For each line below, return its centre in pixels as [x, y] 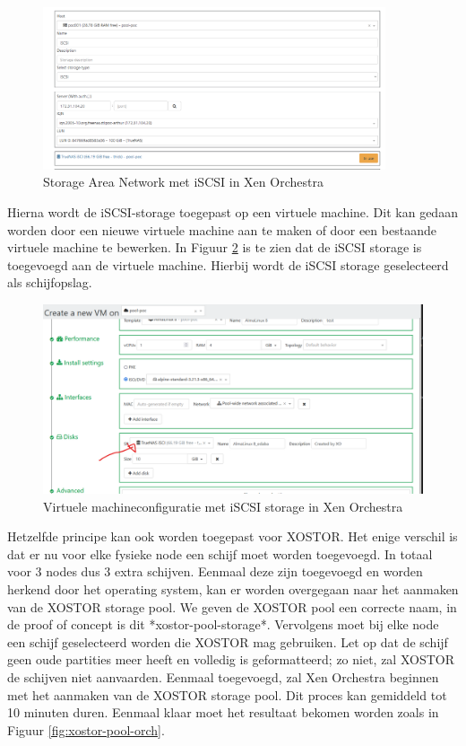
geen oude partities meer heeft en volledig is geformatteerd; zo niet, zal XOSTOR [231, 659]
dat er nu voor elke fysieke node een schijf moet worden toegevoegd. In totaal [220, 553]
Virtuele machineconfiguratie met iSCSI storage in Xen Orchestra [223, 506]
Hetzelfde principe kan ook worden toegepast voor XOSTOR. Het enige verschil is [233, 536]
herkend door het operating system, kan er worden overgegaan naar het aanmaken [233, 589]
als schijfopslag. [50, 282]
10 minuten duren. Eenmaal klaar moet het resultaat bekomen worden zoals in [223, 712]
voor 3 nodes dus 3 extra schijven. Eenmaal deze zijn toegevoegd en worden [215, 571]
